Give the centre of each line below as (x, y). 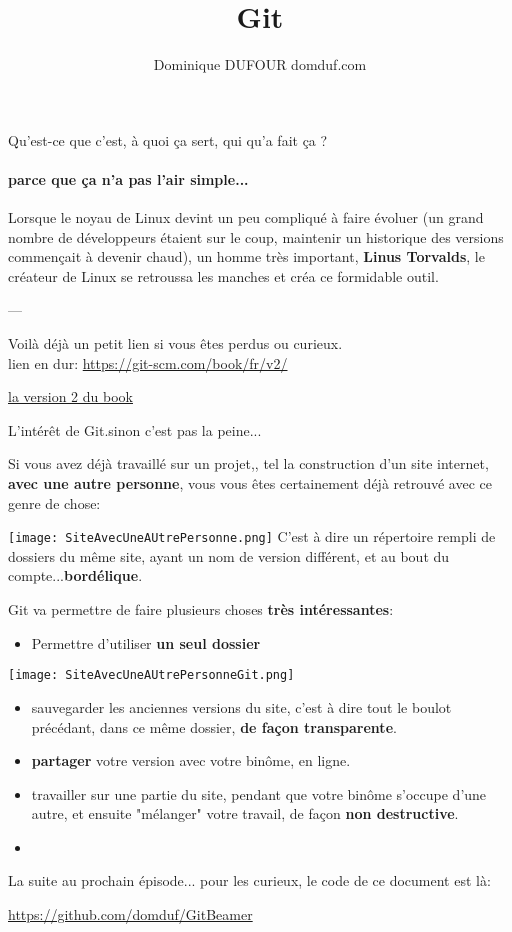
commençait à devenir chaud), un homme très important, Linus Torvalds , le (246, 256)
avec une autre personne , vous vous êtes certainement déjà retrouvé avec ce (250, 483)
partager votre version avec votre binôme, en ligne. (191, 760)
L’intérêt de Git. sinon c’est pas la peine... (135, 429)
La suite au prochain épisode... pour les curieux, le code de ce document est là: (249, 880)
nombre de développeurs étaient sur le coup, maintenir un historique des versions (256, 236)
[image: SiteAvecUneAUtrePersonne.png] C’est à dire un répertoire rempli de (252, 536)
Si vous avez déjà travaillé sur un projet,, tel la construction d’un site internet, (248, 463)
